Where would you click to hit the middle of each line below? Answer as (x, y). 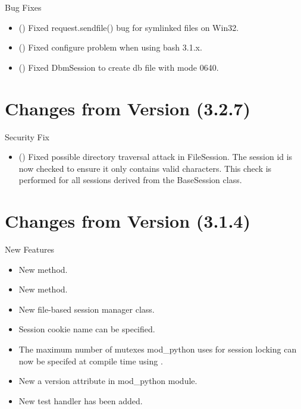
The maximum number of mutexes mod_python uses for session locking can (158, 349)
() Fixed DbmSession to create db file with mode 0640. (119, 67)
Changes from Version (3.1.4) (128, 221)
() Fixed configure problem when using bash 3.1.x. (110, 47)
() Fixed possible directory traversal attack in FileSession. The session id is (156, 157)
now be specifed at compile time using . (91, 361)
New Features (30, 249)
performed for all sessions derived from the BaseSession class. (130, 180)
